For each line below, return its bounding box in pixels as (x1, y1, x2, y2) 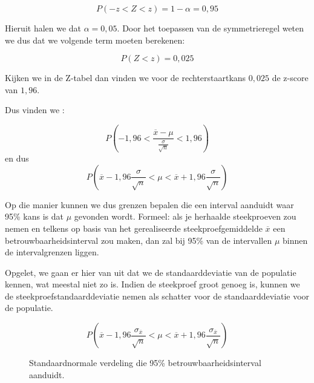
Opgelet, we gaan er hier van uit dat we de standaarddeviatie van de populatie (5, 266, 296, 278)
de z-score (272, 71, 309, 84)
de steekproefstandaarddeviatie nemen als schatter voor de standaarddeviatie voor (5, 289, 310, 302)
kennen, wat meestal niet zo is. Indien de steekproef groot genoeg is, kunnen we (5, 278, 300, 290)
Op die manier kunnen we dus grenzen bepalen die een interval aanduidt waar (5, 198, 294, 211)
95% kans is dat (5, 210, 64, 223)
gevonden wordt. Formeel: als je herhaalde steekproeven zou (74, 210, 296, 223)
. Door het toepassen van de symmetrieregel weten (117, 22, 304, 34)
